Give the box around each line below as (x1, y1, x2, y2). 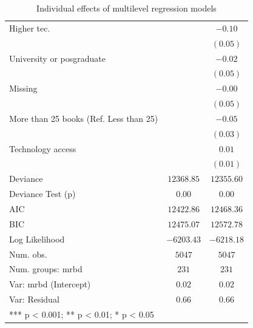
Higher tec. (9, 21, 50, 34)
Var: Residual (9, 293, 59, 306)
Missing (9, 82, 38, 95)
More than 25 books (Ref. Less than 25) (9, 112, 158, 124)
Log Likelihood (9, 232, 65, 245)
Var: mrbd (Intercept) (9, 278, 91, 290)
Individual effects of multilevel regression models (36, 2, 217, 14)
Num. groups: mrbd (9, 263, 83, 275)
